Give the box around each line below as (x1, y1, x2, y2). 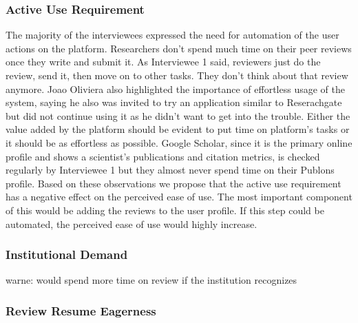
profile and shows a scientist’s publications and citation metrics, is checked (6, 149, 320, 163)
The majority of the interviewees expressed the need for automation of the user (6, 28, 339, 42)
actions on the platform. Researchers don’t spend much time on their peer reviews (6, 41, 352, 55)
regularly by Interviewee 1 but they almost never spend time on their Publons (6, 163, 335, 177)
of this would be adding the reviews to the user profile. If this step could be (6, 202, 324, 217)
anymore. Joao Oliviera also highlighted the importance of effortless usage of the (6, 81, 345, 96)
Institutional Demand (6, 246, 128, 263)
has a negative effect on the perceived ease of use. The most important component (6, 189, 352, 204)
